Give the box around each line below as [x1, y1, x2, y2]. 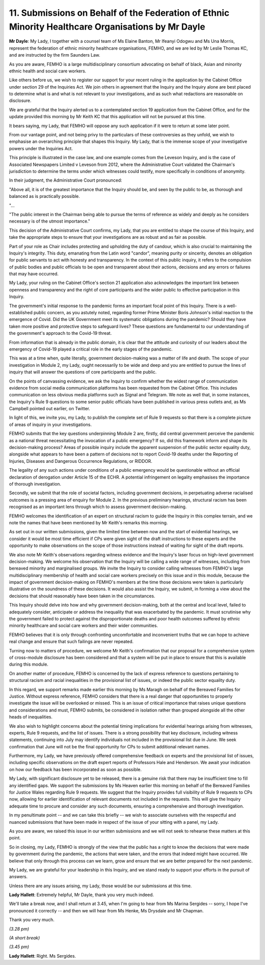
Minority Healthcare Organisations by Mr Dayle [9, 21, 206, 32]
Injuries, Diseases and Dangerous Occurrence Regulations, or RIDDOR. [9, 458, 153, 464]
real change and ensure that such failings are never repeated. [9, 639, 134, 644]
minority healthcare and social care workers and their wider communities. [9, 623, 158, 629]
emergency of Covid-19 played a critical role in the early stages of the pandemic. [9, 346, 173, 352]
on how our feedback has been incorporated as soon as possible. [9, 766, 142, 772]
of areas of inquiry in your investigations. [9, 421, 92, 427]
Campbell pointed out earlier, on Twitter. [9, 406, 90, 412]
